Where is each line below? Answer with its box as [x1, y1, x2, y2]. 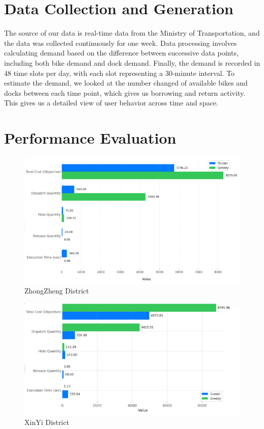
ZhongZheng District [24, 285, 89, 296]
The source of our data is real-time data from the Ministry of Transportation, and [4, 28, 260, 38]
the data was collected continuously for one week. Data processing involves [4, 37, 237, 48]
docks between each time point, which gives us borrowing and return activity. [4, 87, 246, 98]
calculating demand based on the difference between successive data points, [4, 47, 239, 58]
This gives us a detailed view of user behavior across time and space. [4, 97, 218, 108]
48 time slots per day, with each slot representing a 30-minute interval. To [4, 67, 235, 78]
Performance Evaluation [4, 127, 177, 148]
